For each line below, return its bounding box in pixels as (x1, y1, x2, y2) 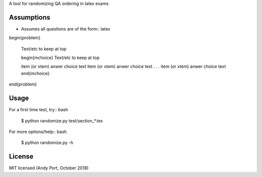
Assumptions (9, 13, 50, 21)
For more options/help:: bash (9, 129, 67, 134)
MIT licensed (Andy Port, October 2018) (9, 165, 89, 171)
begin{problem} (9, 35, 41, 41)
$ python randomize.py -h (21, 140, 74, 146)
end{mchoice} (21, 70, 50, 76)
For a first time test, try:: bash (9, 107, 68, 113)
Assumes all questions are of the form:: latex (21, 26, 110, 31)
